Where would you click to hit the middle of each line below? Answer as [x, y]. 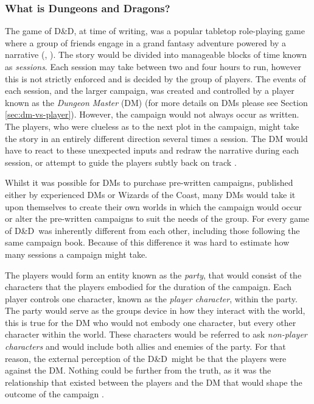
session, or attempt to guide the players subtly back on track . [121, 162]
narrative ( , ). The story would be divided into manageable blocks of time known [156, 55]
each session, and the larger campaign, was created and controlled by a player [150, 90]
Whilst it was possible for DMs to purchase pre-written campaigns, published [149, 183]
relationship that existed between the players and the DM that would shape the [154, 382]
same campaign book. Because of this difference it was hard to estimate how [147, 242]
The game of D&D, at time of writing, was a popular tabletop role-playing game [155, 31]
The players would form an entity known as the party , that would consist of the [153, 275]
